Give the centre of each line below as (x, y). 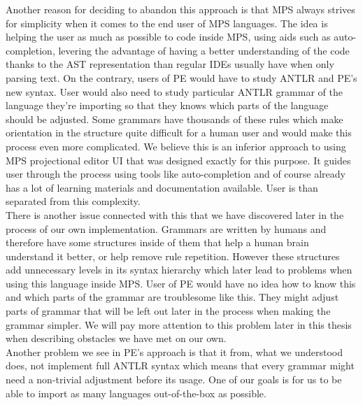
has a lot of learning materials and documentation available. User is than (162, 187)
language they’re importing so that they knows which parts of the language (167, 105)
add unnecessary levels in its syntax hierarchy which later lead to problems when (179, 270)
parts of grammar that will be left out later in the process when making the (168, 311)
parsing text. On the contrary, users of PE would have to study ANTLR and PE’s (181, 77)
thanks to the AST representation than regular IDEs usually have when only (170, 64)
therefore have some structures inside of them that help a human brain (157, 242)
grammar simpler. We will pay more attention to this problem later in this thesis (179, 324)
